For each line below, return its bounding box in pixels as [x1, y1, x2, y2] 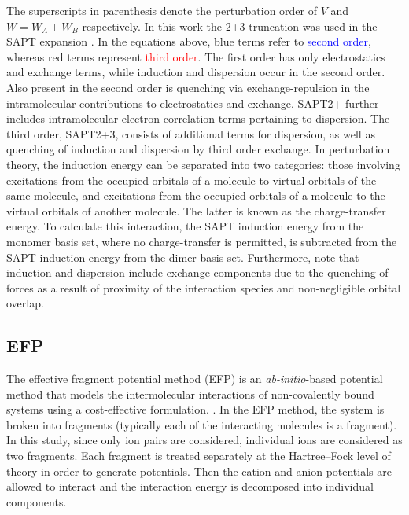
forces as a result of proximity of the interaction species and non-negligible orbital [6, 279, 401, 296]
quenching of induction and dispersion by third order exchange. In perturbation [6, 141, 390, 157]
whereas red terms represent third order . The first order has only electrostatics [6, 48, 385, 64]
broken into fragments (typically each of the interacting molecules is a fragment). [6, 416, 397, 432]
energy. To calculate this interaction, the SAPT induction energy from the [6, 218, 364, 234]
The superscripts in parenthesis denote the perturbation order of [6, 2, 318, 18]
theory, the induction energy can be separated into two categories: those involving [6, 156, 400, 172]
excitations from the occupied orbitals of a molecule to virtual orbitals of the [6, 171, 377, 188]
